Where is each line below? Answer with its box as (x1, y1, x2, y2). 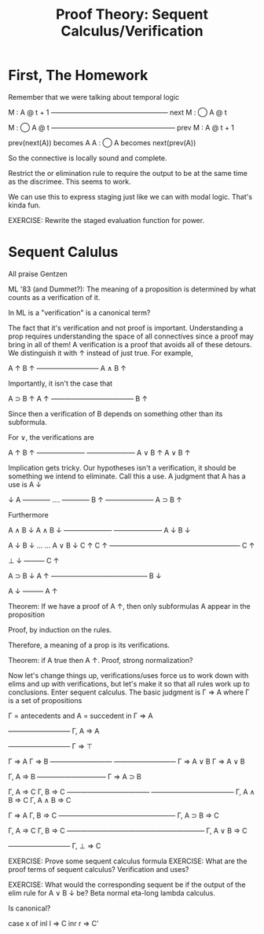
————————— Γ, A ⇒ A (8, 726, 100, 735)
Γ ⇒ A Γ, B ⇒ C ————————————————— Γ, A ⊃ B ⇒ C (8, 811, 220, 820)
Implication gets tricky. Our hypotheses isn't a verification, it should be (8, 463, 236, 472)
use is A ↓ (8, 479, 42, 489)
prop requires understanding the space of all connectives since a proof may (8, 331, 254, 341)
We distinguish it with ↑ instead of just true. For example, (8, 348, 194, 357)
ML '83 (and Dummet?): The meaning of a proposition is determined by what (8, 284, 256, 294)
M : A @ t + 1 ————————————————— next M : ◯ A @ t (8, 108, 228, 117)
